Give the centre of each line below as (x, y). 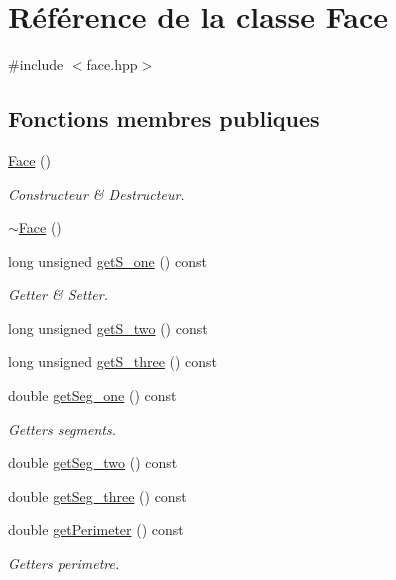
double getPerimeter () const (96, 529)
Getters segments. (62, 428)
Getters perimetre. (64, 563)
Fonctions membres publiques (164, 118)
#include (36, 64)
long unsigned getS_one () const (107, 260)
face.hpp (112, 64)
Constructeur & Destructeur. (96, 193)
